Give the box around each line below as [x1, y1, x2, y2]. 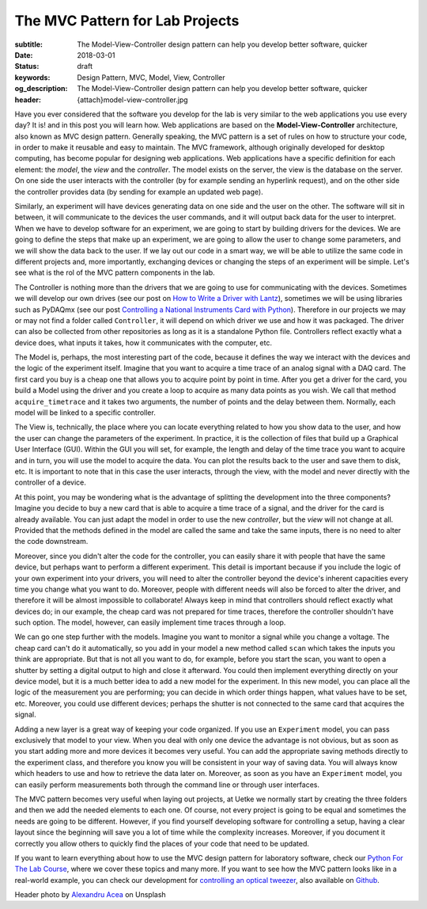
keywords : [14, 72, 51, 82]
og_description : [14, 84, 68, 93]
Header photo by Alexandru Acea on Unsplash [14, 890, 166, 899]
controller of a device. [14, 477, 87, 487]
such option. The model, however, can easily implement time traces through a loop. [14, 618, 286, 627]
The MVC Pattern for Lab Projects [14, 12, 240, 29]
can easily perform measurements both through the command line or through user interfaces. [14, 780, 320, 789]
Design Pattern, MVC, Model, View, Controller [77, 72, 225, 82]
